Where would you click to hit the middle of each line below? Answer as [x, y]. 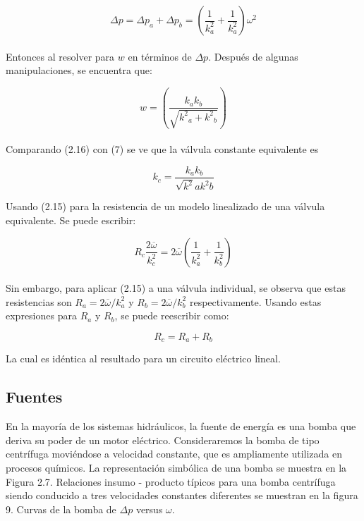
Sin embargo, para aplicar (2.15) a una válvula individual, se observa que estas [176, 288]
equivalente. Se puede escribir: [71, 220]
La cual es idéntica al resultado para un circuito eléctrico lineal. [143, 358]
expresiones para [41, 315]
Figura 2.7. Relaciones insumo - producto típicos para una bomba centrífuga [171, 481]
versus [149, 509]
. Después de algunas [253, 56]
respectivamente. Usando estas [255, 301]
